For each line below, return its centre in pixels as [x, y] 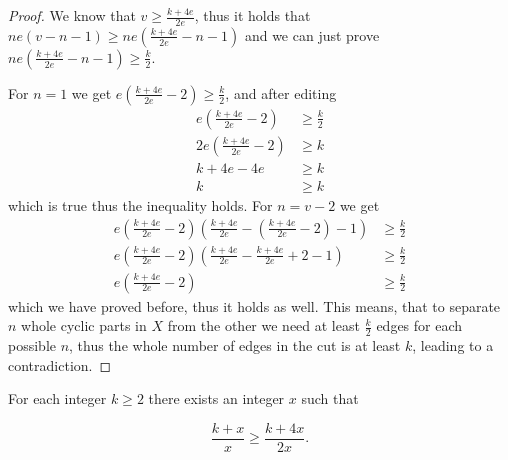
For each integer [57, 398]
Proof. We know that [72, 15]
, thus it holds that [252, 15]
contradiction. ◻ [60, 364]
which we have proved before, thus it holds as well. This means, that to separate [254, 305]
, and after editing [281, 92]
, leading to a [453, 345]
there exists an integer [216, 398]
